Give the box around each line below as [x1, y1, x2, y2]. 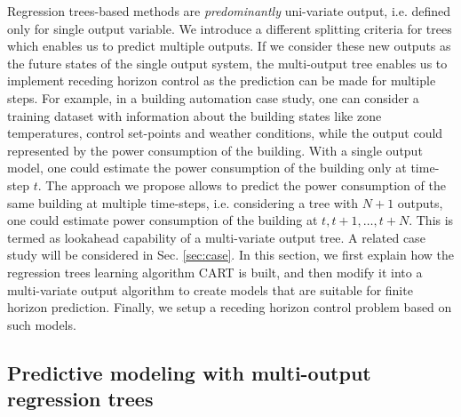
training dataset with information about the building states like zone [7, 106, 382, 124]
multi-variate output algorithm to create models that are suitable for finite [7, 280, 413, 299]
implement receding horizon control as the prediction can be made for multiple [7, 71, 436, 90]
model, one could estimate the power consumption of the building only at [7, 158, 407, 177]
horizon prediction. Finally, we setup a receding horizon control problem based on [7, 298, 452, 317]
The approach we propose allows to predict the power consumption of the [45, 175, 446, 194]
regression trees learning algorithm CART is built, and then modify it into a [7, 262, 423, 281]
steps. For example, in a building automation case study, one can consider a [7, 88, 419, 107]
